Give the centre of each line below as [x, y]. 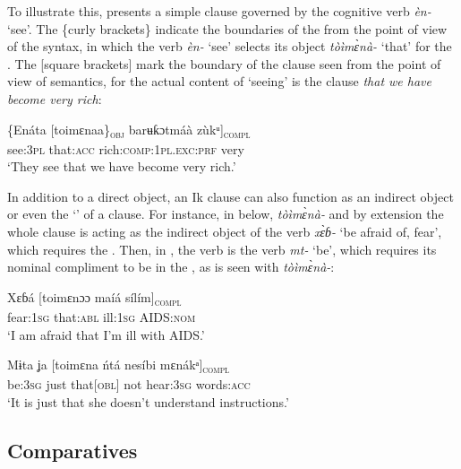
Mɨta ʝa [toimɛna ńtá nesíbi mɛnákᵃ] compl [119, 365]
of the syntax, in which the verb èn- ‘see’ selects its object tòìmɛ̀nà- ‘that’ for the [230, 46]
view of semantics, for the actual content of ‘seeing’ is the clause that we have [219, 81]
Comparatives [73, 450]
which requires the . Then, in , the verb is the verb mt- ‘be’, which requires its [222, 249]
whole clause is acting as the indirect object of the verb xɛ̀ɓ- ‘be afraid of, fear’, [225, 232]
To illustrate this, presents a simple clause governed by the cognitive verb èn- [219, 11]
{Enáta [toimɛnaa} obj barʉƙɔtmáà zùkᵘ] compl [129, 130]
